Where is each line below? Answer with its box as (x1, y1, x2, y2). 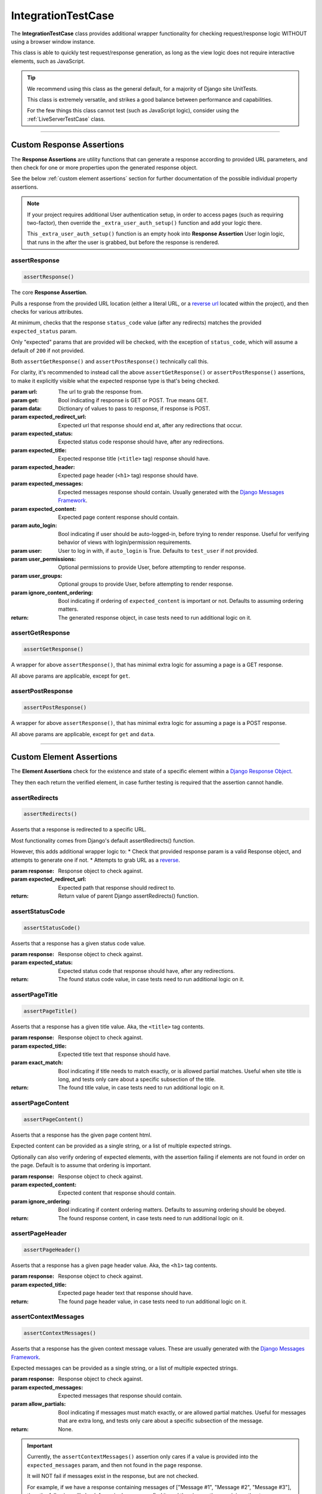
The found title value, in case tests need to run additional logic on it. (58, 1084, 225, 1091)
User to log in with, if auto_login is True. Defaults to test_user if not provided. (58, 547, 259, 554)
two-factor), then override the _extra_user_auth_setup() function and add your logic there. (27, 219, 262, 226)
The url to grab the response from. (58, 388, 143, 396)
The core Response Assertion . (11, 289, 88, 296)
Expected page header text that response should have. (58, 1290, 193, 1297)
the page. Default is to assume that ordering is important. (11, 1162, 151, 1169)
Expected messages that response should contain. (58, 1392, 182, 1400)
